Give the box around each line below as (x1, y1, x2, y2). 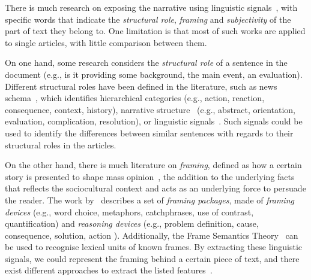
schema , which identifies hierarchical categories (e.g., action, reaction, (5, 92, 265, 104)
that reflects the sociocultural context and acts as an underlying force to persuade (5, 182, 306, 194)
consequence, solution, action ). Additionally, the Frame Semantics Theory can (5, 229, 298, 241)
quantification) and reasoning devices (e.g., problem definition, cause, (5, 217, 259, 230)
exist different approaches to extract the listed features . (5, 264, 213, 276)
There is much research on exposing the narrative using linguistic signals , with (5, 1, 298, 13)
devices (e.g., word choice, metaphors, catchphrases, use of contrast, (5, 205, 254, 218)
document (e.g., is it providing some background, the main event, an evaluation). (5, 68, 303, 80)
